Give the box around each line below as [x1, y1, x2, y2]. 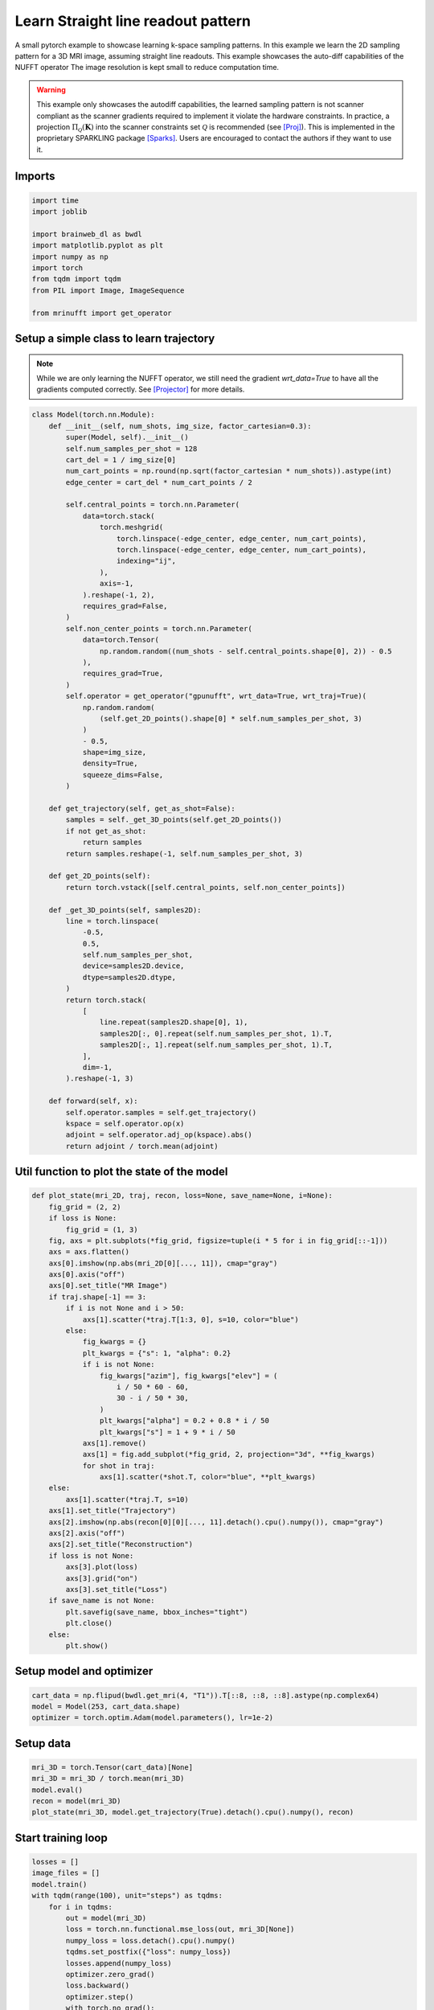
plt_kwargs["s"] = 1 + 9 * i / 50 [99, 1427, 236, 1437]
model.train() [31, 1880, 88, 1889]
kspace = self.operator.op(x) [65, 1118, 185, 1128]
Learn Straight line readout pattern [14, 12, 251, 30]
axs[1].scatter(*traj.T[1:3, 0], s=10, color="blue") [82, 1315, 299, 1324]
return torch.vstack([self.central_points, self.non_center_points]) [65, 883, 346, 892]
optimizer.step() [65, 1992, 134, 2001]
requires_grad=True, [82, 669, 164, 679]
